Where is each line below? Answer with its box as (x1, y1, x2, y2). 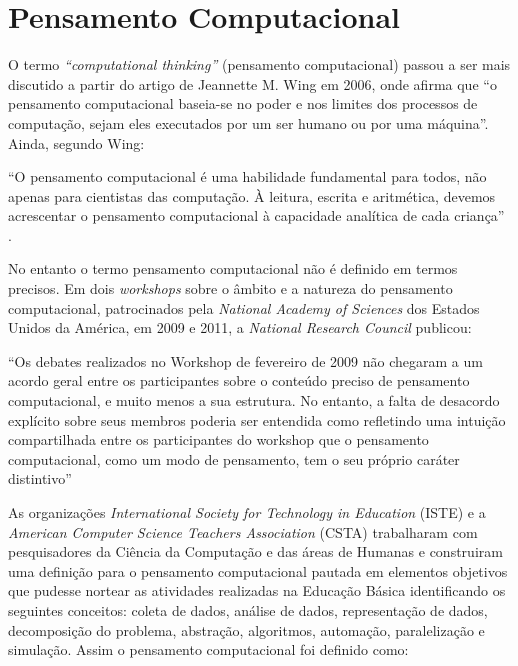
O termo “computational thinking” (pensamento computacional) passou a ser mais (8, 54, 511, 75)
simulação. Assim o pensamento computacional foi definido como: (8, 639, 409, 660)
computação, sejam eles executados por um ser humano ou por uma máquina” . (8, 112, 489, 133)
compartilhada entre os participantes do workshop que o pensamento (8, 429, 429, 450)
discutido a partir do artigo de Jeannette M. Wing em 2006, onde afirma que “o (8, 73, 497, 94)
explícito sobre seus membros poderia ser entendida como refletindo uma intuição (8, 409, 506, 430)
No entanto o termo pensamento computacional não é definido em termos (8, 258, 458, 279)
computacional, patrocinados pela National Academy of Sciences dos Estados (8, 297, 480, 318)
